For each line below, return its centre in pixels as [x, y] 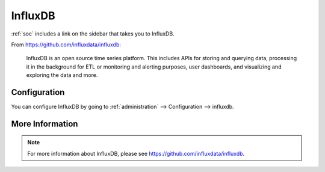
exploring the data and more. [62, 75]
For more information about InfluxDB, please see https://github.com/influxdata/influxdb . [136, 153]
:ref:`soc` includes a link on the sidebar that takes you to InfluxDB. [93, 34]
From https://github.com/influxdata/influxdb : [66, 45]
